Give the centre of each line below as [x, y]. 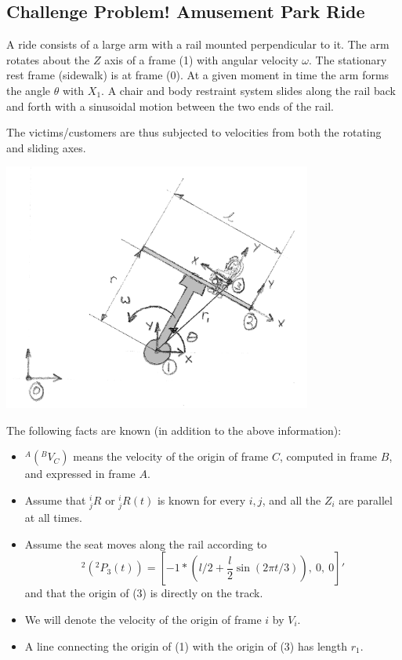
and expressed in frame [80, 474]
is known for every [201, 500]
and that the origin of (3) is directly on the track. [144, 593]
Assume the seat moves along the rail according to [146, 543]
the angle [28, 90]
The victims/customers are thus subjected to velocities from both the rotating [194, 132]
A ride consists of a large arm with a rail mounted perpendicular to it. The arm [198, 44]
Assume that [55, 500]
